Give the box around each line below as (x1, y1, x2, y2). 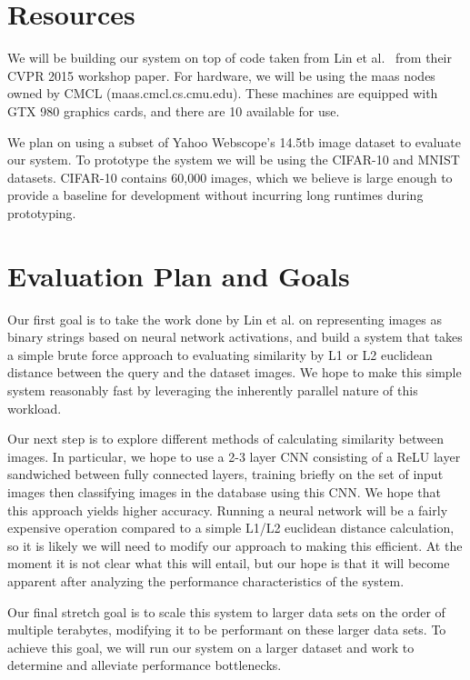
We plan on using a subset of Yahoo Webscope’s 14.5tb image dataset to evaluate (7, 132, 461, 151)
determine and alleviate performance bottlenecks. (7, 655, 282, 675)
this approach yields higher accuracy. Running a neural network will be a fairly (7, 500, 448, 519)
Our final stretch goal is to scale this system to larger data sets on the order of (7, 602, 445, 621)
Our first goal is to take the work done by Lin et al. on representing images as (7, 309, 442, 328)
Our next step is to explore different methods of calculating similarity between (7, 429, 444, 448)
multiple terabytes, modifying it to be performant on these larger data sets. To (7, 620, 446, 639)
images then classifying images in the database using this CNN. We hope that (7, 482, 441, 501)
